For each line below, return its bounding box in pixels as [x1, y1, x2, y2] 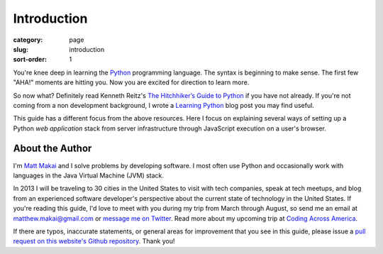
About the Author [13, 143, 92, 155]
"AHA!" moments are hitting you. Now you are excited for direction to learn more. [13, 78, 250, 87]
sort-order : [13, 55, 48, 64]
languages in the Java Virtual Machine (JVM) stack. [13, 171, 165, 180]
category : [13, 35, 43, 44]
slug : [13, 45, 28, 53]
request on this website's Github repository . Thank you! [13, 237, 175, 245]
